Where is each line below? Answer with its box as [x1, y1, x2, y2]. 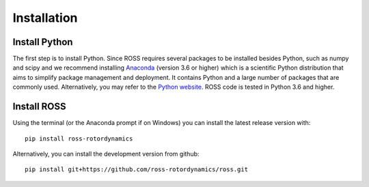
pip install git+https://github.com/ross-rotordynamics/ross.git [25, 166, 249, 173]
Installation [12, 10, 78, 25]
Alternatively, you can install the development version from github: [12, 149, 200, 158]
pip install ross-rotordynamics [25, 134, 133, 143]
